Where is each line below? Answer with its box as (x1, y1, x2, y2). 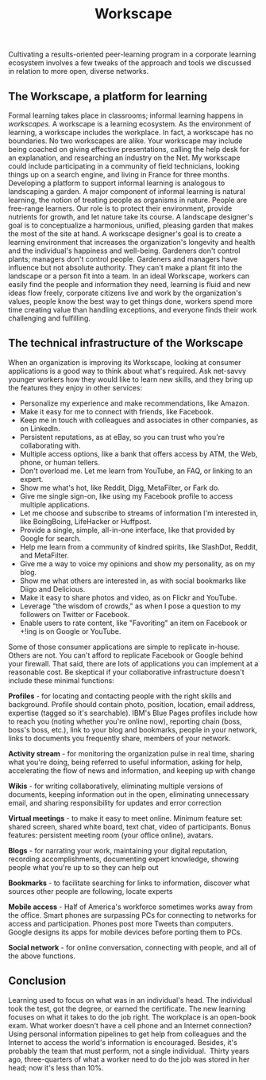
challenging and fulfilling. (8, 313, 91, 323)
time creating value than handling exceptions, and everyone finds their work (8, 305, 257, 314)
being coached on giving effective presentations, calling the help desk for (8, 145, 249, 153)
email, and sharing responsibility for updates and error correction (8, 798, 222, 807)
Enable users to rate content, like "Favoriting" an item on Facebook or (19, 618, 248, 627)
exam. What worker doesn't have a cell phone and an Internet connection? (8, 1020, 252, 1030)
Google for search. (19, 534, 82, 543)
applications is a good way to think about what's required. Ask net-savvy (8, 366, 246, 375)
